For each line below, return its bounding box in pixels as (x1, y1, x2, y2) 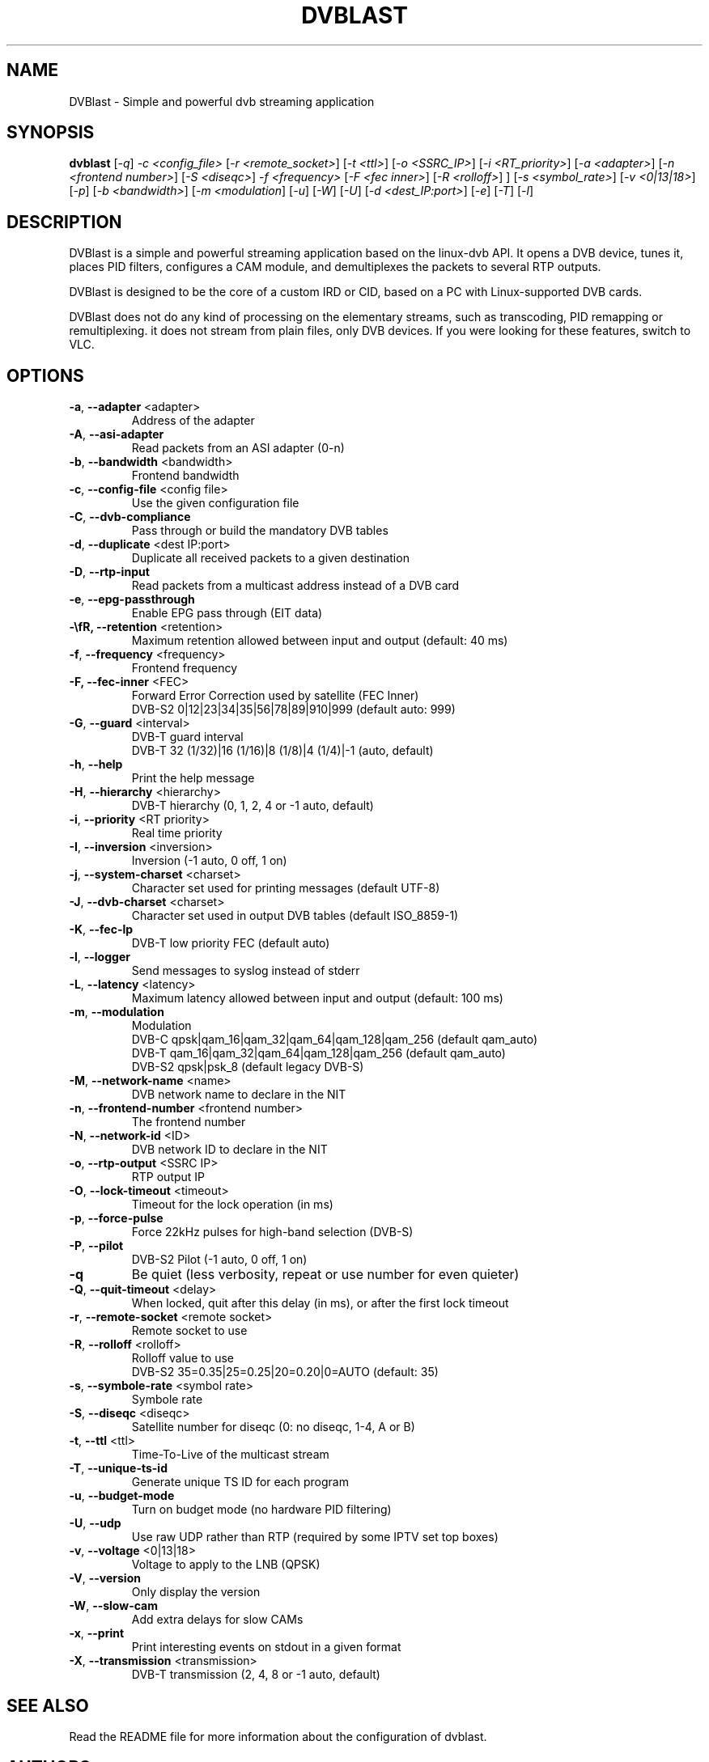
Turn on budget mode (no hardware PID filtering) (131, 1502, 392, 1517)
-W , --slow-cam (69, 1599, 158, 1613)
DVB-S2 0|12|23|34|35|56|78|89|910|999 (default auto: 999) (131, 702, 456, 717)
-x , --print (69, 1626, 125, 1641)
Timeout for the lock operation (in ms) (131, 1197, 333, 1212)
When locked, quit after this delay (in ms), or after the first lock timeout (131, 1296, 509, 1311)
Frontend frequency (131, 661, 238, 676)
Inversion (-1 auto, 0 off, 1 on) (131, 853, 287, 868)
